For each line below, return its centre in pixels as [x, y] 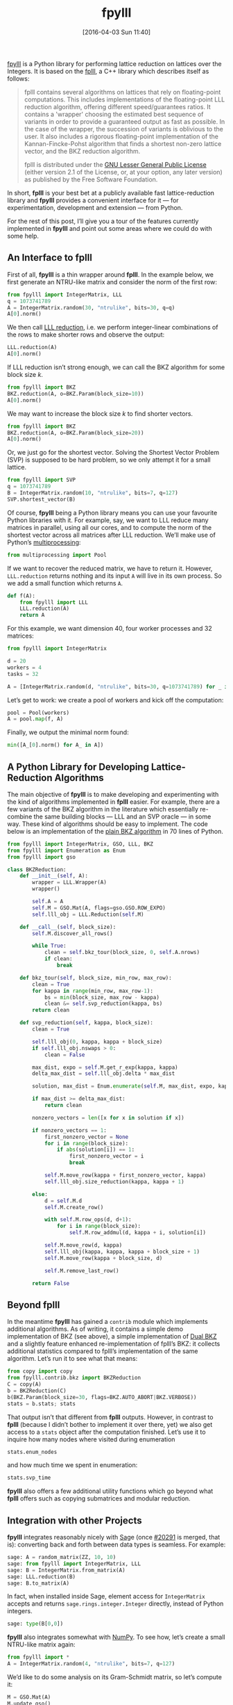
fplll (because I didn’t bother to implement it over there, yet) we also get [110, 1424]
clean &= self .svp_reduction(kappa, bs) [103, 1004]
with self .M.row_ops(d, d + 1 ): [88, 1220]
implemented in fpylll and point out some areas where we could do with [110, 228]
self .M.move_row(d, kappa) [83, 1245]
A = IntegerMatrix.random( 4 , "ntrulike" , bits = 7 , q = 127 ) [91, 1664]
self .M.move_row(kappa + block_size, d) [103, 1258]
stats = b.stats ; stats [42, 1404]
